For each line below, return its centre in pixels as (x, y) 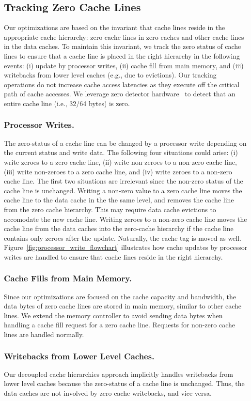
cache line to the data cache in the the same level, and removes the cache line (119, 200)
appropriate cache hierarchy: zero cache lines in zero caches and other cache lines (124, 37)
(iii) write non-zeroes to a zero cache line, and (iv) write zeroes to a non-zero (118, 171)
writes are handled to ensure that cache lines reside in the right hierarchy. (113, 256)
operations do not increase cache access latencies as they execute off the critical (122, 84)
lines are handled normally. (44, 334)
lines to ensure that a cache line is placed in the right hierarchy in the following (122, 55)
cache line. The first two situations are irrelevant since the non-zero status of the (124, 181)
